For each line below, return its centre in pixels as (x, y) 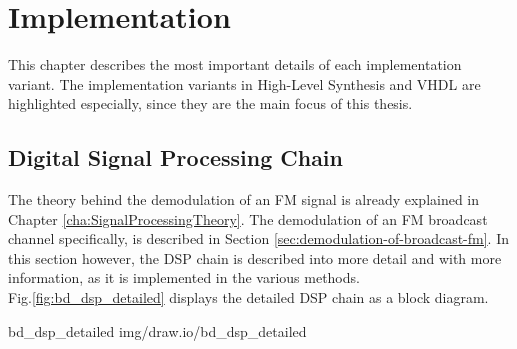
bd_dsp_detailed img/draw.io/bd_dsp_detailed (157, 330)
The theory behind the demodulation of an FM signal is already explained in (244, 199)
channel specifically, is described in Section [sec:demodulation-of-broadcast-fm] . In (259, 238)
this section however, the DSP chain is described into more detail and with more (255, 257)
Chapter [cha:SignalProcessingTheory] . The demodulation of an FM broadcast (248, 218)
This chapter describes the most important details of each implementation (235, 64)
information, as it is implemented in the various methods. (184, 277)
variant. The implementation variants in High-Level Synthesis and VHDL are (244, 83)
